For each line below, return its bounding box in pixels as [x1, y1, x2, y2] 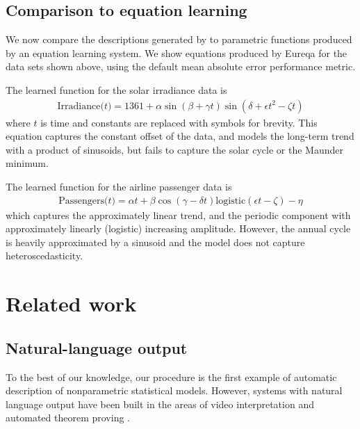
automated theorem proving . [6, 410, 130, 425]
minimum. [6, 156, 49, 170]
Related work [6, 289, 137, 318]
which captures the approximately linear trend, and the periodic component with [6, 207, 351, 222]
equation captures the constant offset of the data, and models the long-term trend [6, 129, 354, 143]
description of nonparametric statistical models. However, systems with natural [6, 383, 343, 398]
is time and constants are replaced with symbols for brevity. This [40, 115, 318, 129]
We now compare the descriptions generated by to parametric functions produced [6, 32, 352, 47]
